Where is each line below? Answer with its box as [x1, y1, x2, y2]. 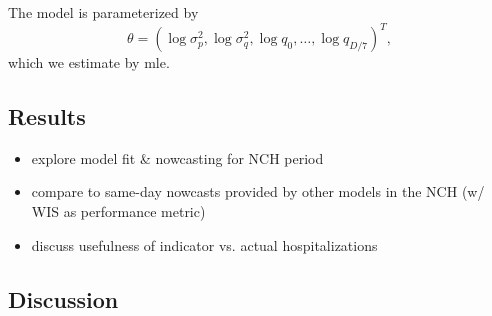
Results [8, 101, 86, 132]
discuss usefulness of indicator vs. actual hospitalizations [31, 234, 378, 255]
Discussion [8, 283, 119, 314]
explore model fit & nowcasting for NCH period [31, 147, 324, 168]
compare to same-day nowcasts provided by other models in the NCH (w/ [31, 181, 485, 202]
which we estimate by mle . [8, 52, 170, 73]
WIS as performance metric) [31, 201, 206, 222]
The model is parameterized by [8, 2, 199, 22]
